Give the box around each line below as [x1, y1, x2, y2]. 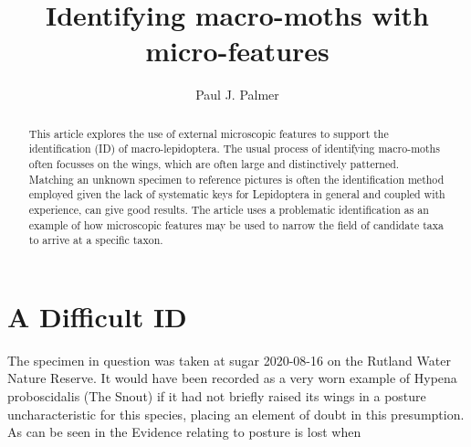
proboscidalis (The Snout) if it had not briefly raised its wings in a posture [7, 387, 426, 406]
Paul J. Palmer [195, 85, 279, 104]
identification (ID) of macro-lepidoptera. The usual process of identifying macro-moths [28, 141, 440, 156]
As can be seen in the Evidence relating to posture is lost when [7, 422, 361, 442]
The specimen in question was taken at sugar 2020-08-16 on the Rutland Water [7, 350, 451, 369]
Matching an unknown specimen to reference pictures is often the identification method [28, 171, 445, 186]
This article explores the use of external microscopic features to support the [28, 125, 389, 141]
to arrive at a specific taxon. [28, 232, 163, 248]
